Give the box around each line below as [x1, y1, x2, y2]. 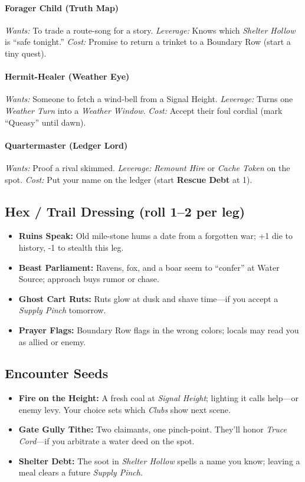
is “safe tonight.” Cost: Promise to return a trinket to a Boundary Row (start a [5, 35, 291, 48]
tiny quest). [5, 47, 47, 59]
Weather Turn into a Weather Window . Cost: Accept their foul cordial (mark [5, 104, 283, 116]
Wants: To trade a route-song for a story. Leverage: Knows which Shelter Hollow [5, 24, 296, 36]
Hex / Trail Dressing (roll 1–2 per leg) [5, 202, 245, 220]
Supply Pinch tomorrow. [18, 304, 106, 316]
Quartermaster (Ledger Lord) [5, 139, 128, 151]
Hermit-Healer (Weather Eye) [5, 70, 130, 83]
